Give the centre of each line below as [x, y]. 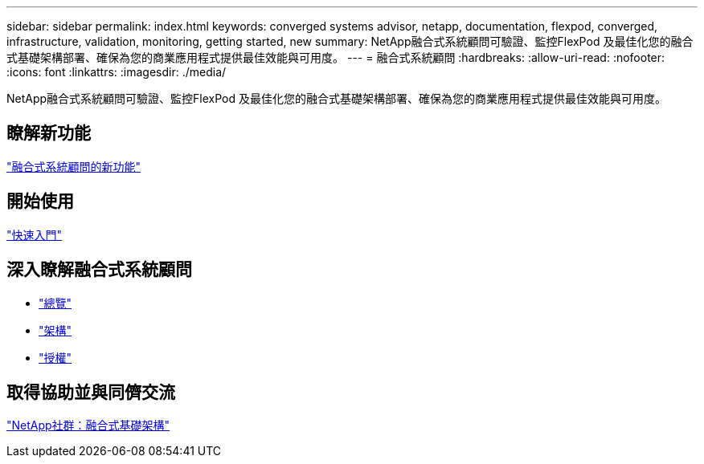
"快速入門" [35, 234]
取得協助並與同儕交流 [91, 392]
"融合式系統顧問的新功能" [74, 166]
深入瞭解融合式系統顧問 [99, 270]
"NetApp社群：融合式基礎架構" [88, 425]
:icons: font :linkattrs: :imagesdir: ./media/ [117, 72]
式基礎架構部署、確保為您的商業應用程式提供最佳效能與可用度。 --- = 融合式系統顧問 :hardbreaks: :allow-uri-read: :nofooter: [336, 57]
